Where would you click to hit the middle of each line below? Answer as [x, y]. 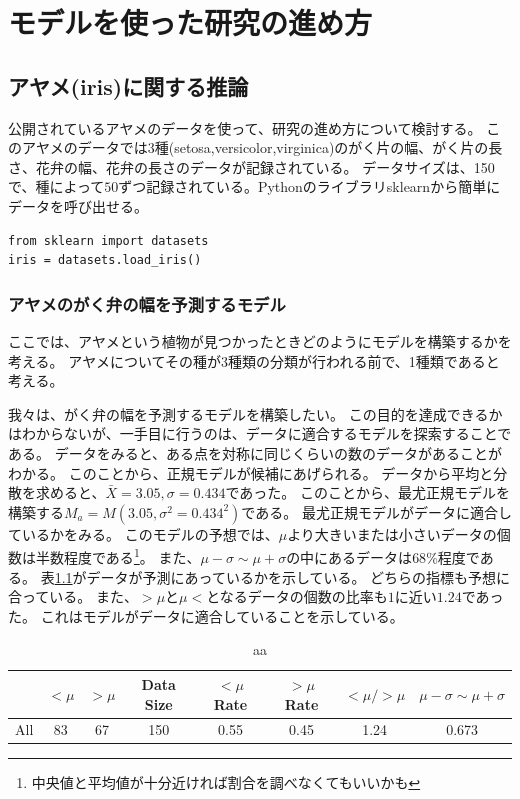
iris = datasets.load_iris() [105, 260]
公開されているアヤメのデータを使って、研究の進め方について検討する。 [245, 127]
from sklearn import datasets [108, 240]
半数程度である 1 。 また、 [118, 555]
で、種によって [56, 186]
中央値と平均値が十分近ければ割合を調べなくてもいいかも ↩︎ [226, 782]
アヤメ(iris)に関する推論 [128, 85]
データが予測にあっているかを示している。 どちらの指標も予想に [298, 576]
